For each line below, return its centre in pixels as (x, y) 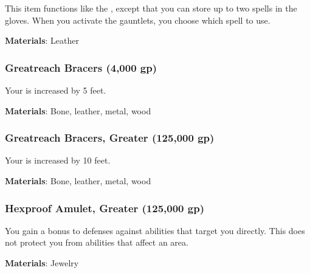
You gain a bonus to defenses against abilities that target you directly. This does (155, 230)
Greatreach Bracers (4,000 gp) (81, 67)
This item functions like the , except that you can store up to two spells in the (151, 8)
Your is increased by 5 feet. (56, 90)
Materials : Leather (42, 40)
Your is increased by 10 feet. (58, 160)
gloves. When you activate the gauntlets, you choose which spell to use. (138, 20)
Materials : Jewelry (42, 263)
